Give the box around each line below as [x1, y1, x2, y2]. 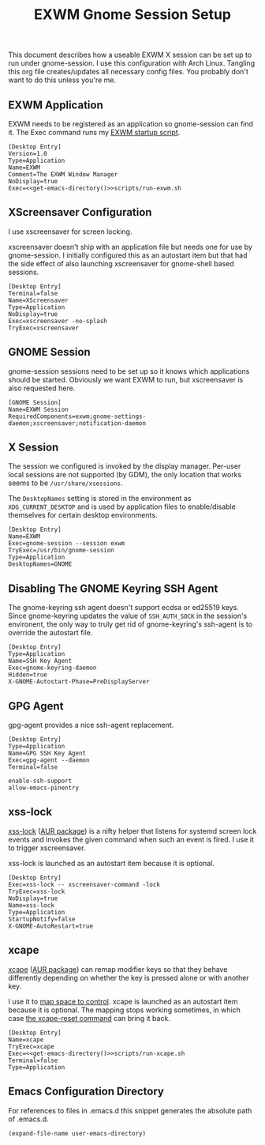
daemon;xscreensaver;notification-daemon [8, 419, 147, 427]
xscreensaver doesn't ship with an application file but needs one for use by [8, 242, 252, 251]
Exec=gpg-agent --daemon [8, 756, 90, 764]
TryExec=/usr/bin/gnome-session [8, 547, 114, 555]
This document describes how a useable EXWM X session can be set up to [8, 50, 252, 60]
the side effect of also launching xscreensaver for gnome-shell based [8, 258, 234, 268]
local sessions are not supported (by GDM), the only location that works [8, 470, 242, 480]
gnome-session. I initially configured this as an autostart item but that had [8, 250, 248, 260]
